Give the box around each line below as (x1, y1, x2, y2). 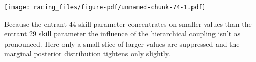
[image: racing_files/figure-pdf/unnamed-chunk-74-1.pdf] (4, 4, 206, 11)
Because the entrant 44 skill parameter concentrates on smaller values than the (4, 18, 252, 29)
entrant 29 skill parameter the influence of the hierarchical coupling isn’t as (4, 28, 241, 39)
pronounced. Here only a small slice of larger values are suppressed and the (4, 38, 240, 49)
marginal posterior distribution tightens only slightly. (4, 48, 170, 59)
